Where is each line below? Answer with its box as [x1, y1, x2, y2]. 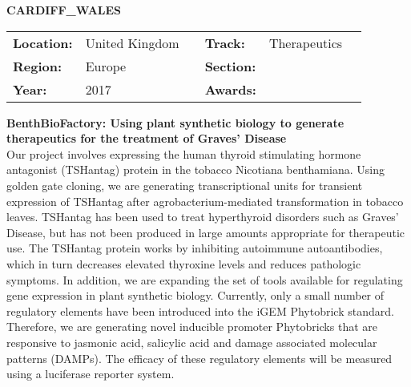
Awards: [204, 79, 256, 99]
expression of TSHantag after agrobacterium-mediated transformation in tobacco [6, 192, 404, 209]
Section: [204, 56, 256, 75]
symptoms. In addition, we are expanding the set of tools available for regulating [6, 271, 403, 288]
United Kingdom [85, 33, 179, 52]
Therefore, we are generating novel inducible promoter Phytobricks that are [6, 318, 377, 335]
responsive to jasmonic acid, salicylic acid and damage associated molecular [6, 333, 377, 350]
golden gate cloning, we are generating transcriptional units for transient [6, 176, 363, 193]
